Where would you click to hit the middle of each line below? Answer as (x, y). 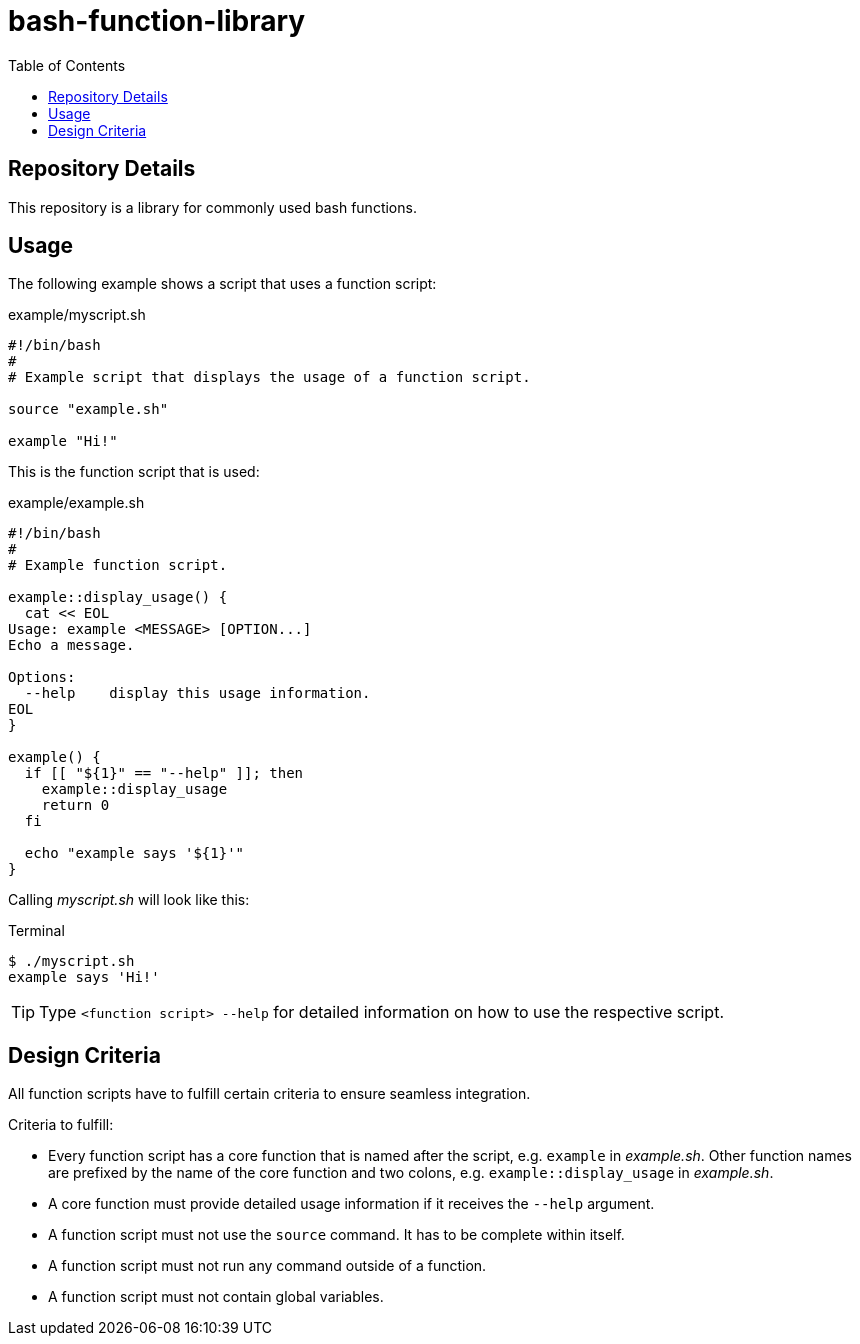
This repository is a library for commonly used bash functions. (212, 207)
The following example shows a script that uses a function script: (222, 284)
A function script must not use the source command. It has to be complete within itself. (336, 1235)
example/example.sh (76, 503)
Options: (42, 677)
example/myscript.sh (77, 315)
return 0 (75, 805)
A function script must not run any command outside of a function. (267, 1266)
